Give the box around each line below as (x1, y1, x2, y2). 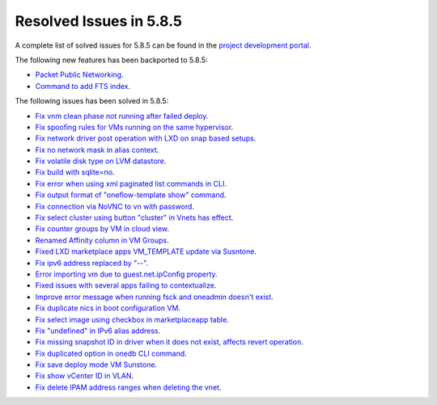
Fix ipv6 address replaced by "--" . (35, 258, 149, 268)
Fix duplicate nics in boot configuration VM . (35, 303, 181, 313)
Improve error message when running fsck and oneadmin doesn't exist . (35, 292, 274, 302)
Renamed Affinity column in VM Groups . (35, 235, 169, 245)
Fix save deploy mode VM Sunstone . (35, 360, 158, 369)
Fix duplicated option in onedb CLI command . (35, 348, 188, 358)
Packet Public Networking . (35, 70, 124, 80)
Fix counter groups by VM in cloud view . (35, 224, 170, 234)
